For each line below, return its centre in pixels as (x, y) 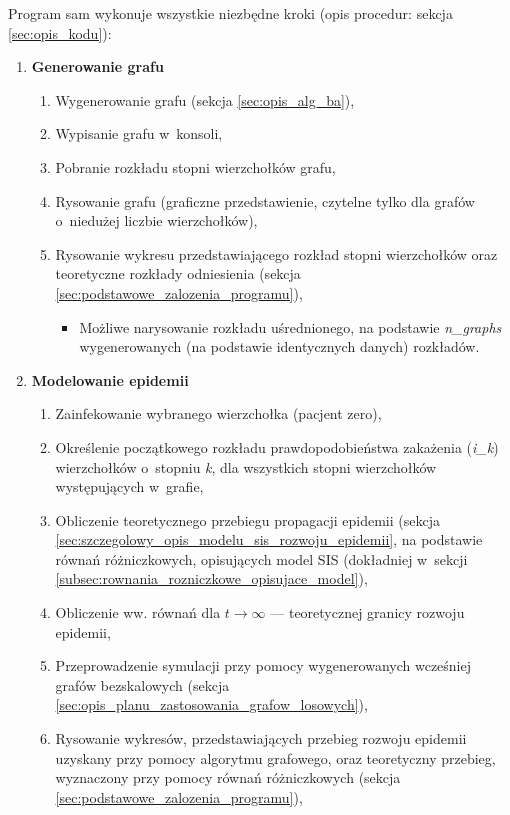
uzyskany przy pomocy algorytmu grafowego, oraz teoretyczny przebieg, (275, 757)
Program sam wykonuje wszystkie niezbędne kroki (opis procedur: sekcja (230, 13)
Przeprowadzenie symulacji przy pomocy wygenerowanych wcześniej (263, 665)
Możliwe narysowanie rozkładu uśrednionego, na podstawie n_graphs (290, 326)
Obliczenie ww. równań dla (138, 612)
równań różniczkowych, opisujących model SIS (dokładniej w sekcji (261, 558)
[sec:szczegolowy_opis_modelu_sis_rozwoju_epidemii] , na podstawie (269, 539)
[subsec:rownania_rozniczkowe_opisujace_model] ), (211, 578)
